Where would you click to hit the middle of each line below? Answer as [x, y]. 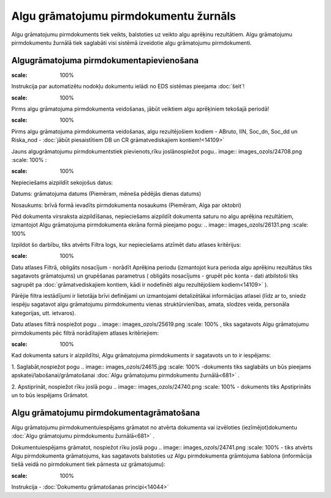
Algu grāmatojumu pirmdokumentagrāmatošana [106, 412]
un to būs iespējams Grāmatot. [50, 395]
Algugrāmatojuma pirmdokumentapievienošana [105, 60]
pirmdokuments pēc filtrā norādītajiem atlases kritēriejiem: [85, 333]
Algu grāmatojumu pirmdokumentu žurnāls [124, 16]
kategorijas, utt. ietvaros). [44, 313]
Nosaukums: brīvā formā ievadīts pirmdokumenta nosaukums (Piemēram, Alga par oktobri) [126, 205]
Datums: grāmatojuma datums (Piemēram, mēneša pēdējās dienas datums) [106, 194]
